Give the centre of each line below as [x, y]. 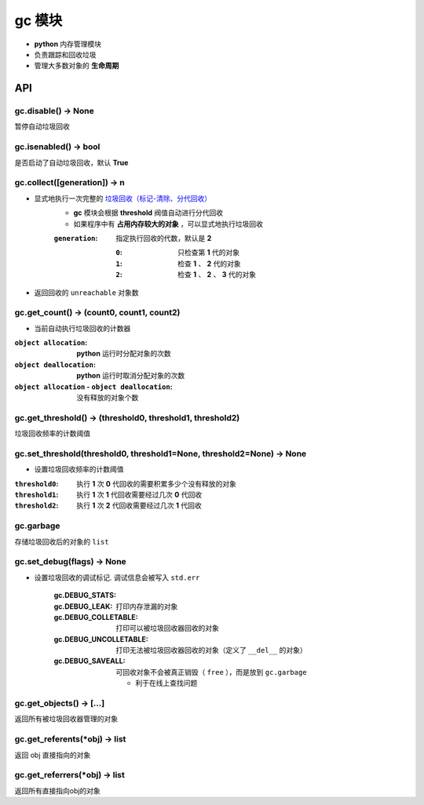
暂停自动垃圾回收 [42, 126]
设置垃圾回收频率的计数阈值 [79, 469]
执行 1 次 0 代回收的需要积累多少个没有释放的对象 [157, 483]
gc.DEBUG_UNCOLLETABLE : [101, 639]
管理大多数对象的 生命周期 [77, 66]
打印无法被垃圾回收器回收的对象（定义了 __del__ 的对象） [211, 650]
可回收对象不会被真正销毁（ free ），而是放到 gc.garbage [211, 672]
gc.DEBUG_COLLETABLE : [96, 617]
